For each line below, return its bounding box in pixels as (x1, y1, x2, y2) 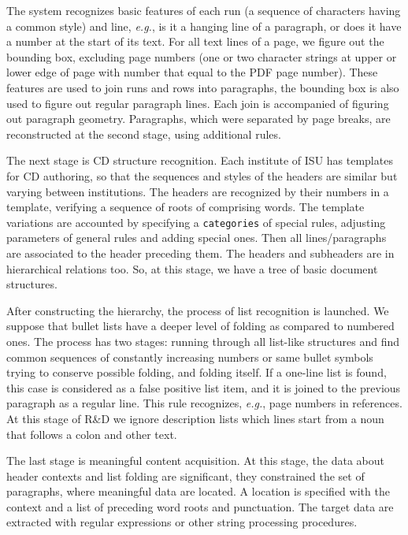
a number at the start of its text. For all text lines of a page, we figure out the (6, 33, 384, 50)
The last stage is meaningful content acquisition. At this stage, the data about (6, 452, 384, 469)
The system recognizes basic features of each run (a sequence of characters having (6, 2, 401, 18)
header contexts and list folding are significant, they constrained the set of (6, 467, 365, 484)
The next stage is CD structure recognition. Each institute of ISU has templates (6, 152, 393, 169)
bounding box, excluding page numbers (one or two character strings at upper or (6, 48, 397, 65)
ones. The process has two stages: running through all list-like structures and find (6, 333, 400, 349)
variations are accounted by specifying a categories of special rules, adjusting (6, 214, 386, 230)
